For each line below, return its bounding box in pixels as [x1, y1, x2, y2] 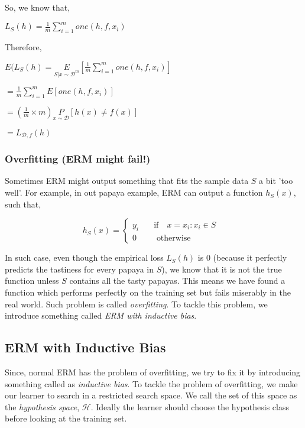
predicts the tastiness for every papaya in [5, 262, 154, 275]
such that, [5, 197, 41, 210]
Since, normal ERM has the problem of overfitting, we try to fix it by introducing [5, 366, 301, 378]
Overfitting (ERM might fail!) [5, 151, 151, 166]
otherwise [156, 234, 191, 242]
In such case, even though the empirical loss [5, 251, 164, 264]
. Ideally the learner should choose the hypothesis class [90, 400, 289, 413]
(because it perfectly [213, 251, 287, 264]
